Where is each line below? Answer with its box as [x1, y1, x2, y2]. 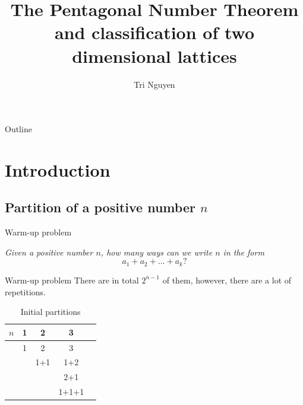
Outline [5, 123, 32, 135]
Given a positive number [5, 245, 93, 258]
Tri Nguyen [134, 78, 175, 90]
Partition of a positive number [5, 198, 195, 216]
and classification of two [54, 20, 255, 44]
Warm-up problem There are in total [5, 273, 139, 286]
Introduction [5, 157, 111, 181]
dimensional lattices [72, 43, 237, 68]
